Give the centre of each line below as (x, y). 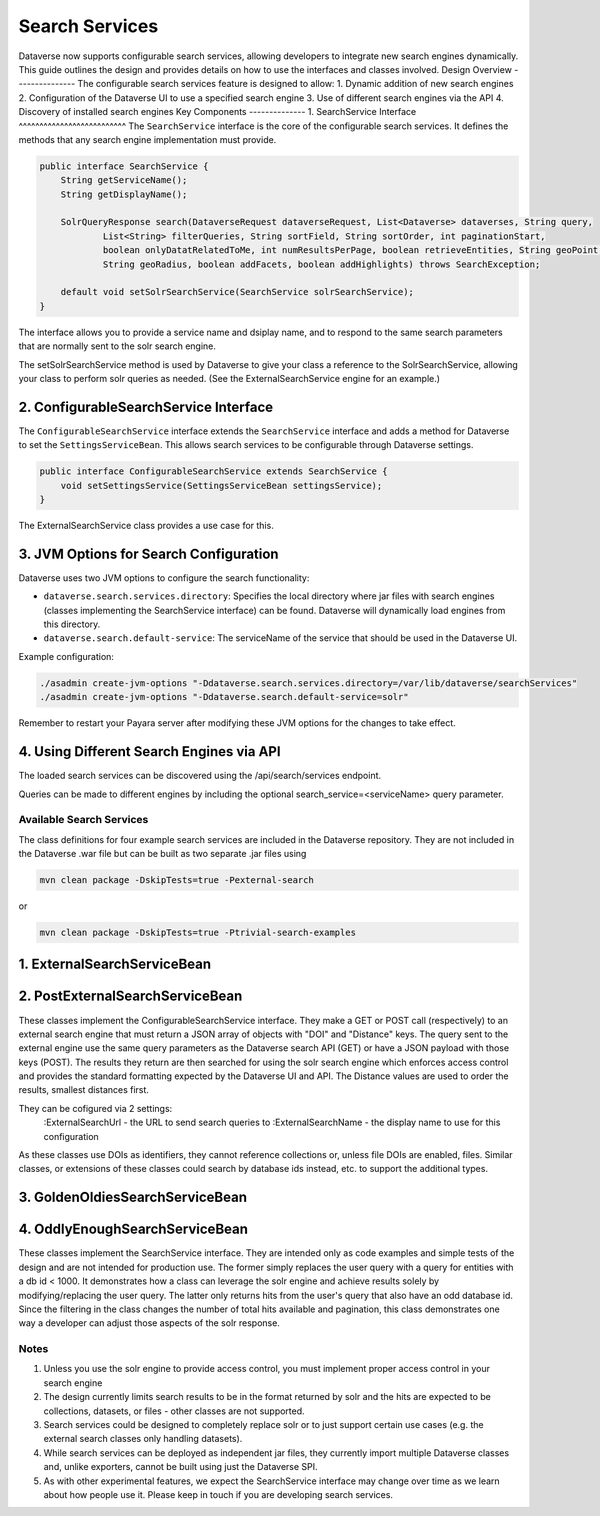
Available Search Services (83, 820)
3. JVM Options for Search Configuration (148, 553)
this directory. (72, 624)
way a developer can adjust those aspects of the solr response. (149, 1323)
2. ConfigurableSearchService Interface (146, 406)
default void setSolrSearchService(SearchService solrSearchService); (237, 292)
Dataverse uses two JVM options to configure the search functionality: (164, 577)
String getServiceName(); (124, 180)
